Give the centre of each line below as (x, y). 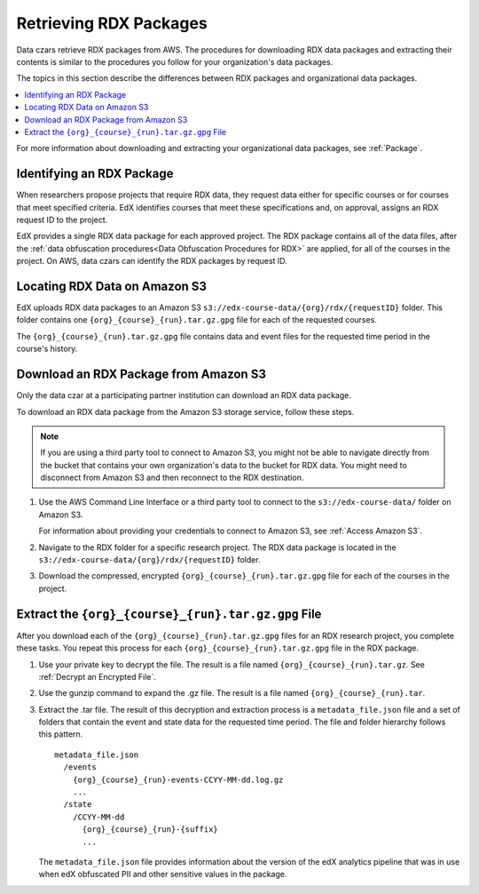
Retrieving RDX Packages (112, 23)
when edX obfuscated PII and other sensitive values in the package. (163, 874)
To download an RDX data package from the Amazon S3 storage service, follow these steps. (185, 411)
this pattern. (61, 734)
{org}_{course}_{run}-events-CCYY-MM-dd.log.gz (178, 779)
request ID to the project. (62, 220)
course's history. (47, 349)
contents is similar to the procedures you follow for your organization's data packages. (175, 61)
